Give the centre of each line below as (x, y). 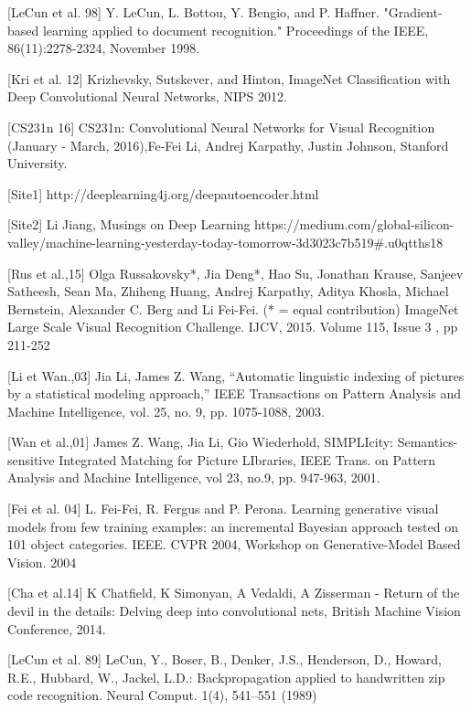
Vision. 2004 (42, 562)
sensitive (31, 459)
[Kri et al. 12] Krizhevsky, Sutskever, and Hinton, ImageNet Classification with (229, 78)
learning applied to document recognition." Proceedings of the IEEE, (235, 30)
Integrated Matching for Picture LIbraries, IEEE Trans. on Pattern (247, 459)
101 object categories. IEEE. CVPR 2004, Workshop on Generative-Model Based (234, 544)
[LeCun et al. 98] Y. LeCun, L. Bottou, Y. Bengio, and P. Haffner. (193, 12)
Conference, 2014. (57, 628)
